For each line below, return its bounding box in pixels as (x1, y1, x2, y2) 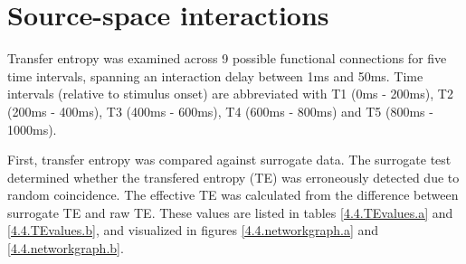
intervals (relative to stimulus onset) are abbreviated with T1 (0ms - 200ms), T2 (7, 84, 453, 103)
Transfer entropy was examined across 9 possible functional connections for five (7, 49, 447, 68)
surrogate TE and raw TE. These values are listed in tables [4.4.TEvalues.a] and (7, 203, 453, 222)
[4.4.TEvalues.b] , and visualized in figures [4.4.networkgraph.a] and (7, 221, 379, 240)
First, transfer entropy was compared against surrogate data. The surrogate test (7, 150, 452, 169)
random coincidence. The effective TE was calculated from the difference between (7, 185, 459, 204)
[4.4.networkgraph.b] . (7, 239, 124, 258)
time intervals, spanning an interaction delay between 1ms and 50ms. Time (7, 66, 423, 85)
